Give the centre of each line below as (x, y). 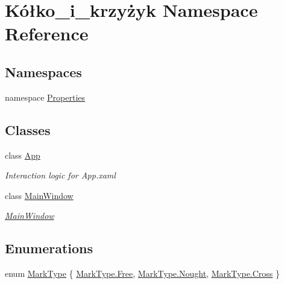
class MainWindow (39, 195)
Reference (47, 33)
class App (23, 155)
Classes (28, 129)
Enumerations (49, 248)
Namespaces (43, 71)
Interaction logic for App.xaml (60, 175)
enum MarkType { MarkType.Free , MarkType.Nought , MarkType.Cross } (143, 273)
